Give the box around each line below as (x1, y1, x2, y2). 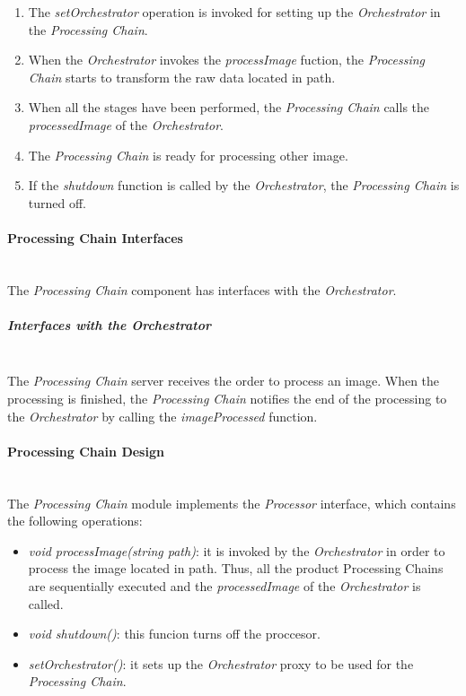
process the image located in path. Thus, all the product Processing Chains (28, 559, 444, 578)
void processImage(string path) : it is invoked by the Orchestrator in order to (28, 541, 445, 560)
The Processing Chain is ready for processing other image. (28, 145, 348, 164)
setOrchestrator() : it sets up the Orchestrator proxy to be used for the (28, 654, 414, 673)
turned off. (28, 193, 87, 212)
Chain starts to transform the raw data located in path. (28, 67, 336, 86)
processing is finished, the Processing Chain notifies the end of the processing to (7, 389, 447, 408)
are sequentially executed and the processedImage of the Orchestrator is (28, 577, 421, 596)
